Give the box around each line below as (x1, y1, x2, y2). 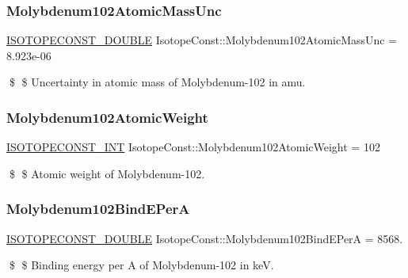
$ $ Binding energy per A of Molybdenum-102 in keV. (9, 257, 274, 273)
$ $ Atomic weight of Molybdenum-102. (9, 165, 205, 181)
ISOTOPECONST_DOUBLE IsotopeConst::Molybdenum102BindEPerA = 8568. (6, 230, 403, 246)
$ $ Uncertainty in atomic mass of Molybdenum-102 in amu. (9, 74, 306, 90)
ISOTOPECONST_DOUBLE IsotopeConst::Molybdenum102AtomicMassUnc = (6, 32, 398, 48)
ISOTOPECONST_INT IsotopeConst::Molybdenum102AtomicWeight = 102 (6, 139, 380, 155)
